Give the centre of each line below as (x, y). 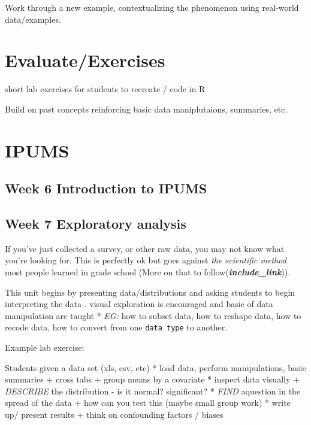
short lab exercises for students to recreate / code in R (105, 89)
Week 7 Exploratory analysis (96, 224)
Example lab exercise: (45, 347)
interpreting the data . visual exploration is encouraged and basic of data (139, 304)
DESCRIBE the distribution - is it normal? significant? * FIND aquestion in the (153, 391)
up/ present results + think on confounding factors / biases (114, 415)
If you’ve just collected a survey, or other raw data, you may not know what (145, 248)
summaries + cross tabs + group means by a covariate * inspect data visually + (152, 379)
